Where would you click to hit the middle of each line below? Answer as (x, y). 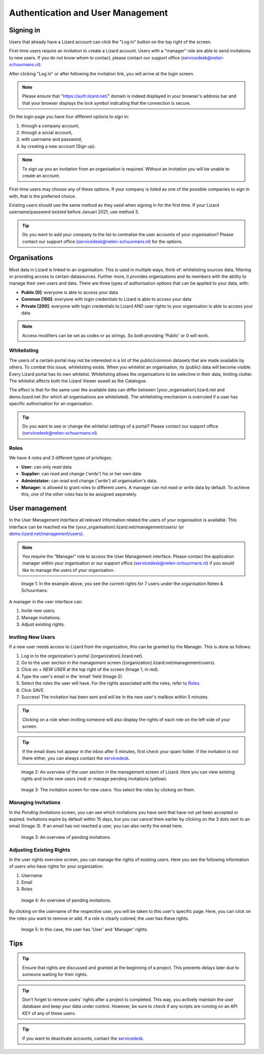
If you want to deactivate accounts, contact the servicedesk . (83, 1038)
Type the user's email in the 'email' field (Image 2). (72, 676)
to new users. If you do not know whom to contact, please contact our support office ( (96, 58)
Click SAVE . (33, 690)
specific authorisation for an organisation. (51, 404)
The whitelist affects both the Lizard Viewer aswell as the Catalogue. (78, 381)
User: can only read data (46, 467)
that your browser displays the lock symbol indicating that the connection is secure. (107, 103)
